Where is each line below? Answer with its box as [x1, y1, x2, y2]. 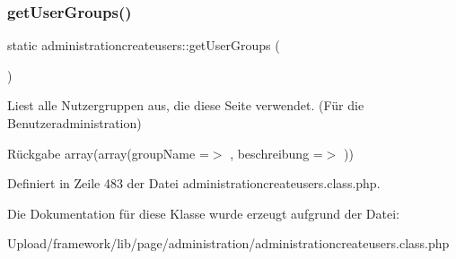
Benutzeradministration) [7, 114, 142, 132]
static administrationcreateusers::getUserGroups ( [7, 36, 280, 55]
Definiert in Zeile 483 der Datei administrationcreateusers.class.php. [7, 174, 381, 193]
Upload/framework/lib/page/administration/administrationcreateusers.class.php [7, 234, 450, 253]
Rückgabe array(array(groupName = [7, 143, 209, 162]
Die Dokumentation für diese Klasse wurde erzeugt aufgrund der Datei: [7, 203, 399, 222]
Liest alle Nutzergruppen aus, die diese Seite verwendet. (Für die [7, 96, 364, 115]
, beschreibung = [230, 143, 323, 162]
